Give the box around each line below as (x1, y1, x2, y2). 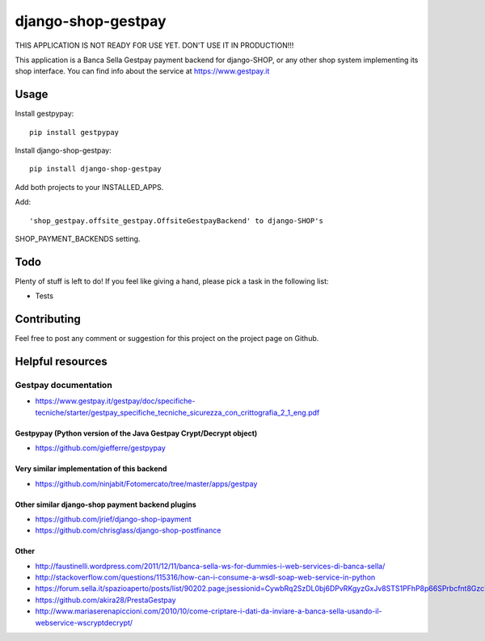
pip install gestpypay (29, 128, 120, 137)
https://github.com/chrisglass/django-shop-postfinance (35, 525, 221, 535)
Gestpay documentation (15, 379, 112, 390)
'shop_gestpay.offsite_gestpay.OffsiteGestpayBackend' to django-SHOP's (29, 216, 323, 226)
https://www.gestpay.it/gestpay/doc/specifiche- (35, 396, 196, 406)
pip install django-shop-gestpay (29, 164, 162, 174)
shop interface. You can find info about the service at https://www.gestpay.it (15, 66, 270, 76)
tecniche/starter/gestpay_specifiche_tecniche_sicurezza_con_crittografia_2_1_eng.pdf (35, 407, 320, 417)
